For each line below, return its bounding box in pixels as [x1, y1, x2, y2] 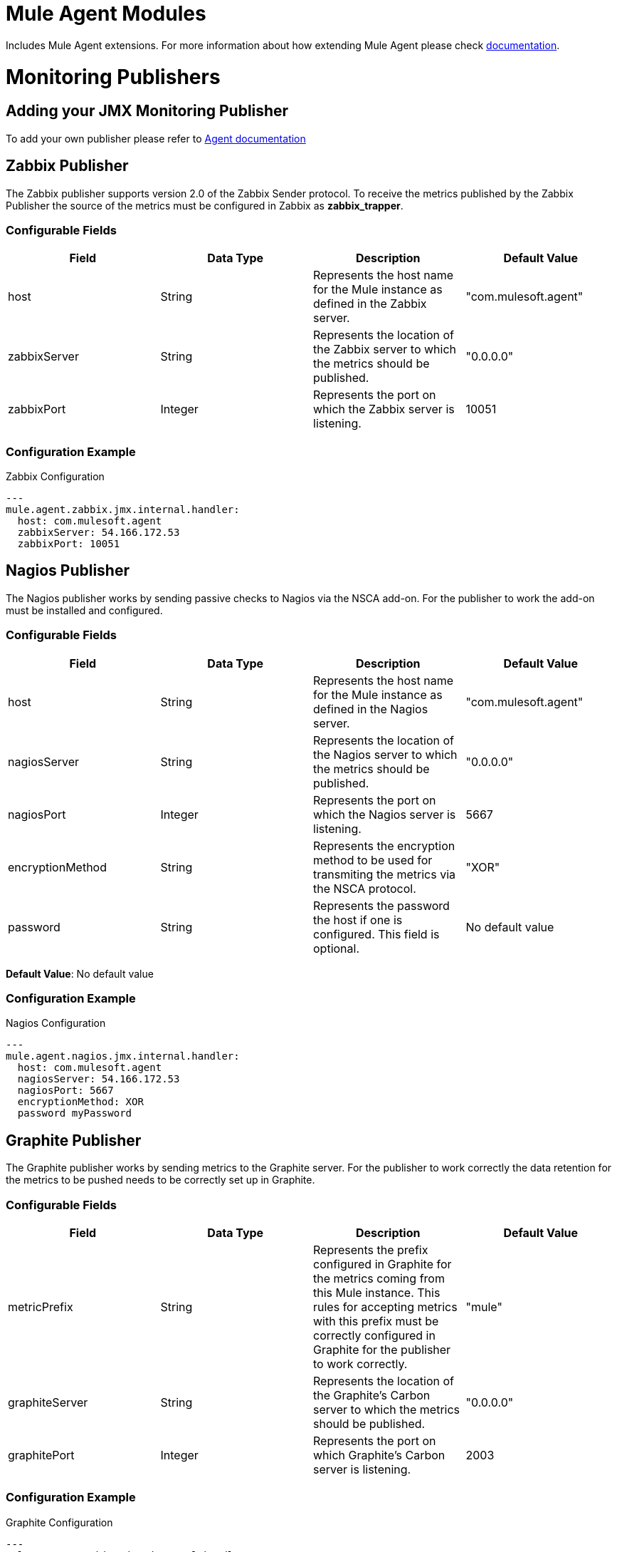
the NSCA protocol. [313, 881, 416, 896]
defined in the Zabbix [313, 296, 427, 311]
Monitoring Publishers [6, 64, 221, 89]
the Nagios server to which [313, 747, 458, 762]
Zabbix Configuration [6, 470, 105, 483]
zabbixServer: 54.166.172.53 [17, 527, 180, 539]
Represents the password [313, 898, 450, 913]
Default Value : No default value [6, 967, 154, 980]
